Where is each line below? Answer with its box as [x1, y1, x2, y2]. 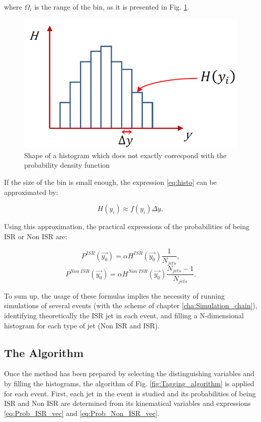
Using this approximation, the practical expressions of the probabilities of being [4, 221, 249, 232]
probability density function [24, 160, 110, 170]
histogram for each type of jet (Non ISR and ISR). [4, 320, 160, 330]
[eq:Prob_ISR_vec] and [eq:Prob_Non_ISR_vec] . [4, 407, 159, 418]
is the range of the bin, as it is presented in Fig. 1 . [34, 2, 190, 12]
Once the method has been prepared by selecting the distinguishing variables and [4, 368, 254, 379]
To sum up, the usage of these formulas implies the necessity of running [4, 290, 225, 301]
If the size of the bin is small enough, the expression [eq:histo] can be [4, 177, 217, 187]
